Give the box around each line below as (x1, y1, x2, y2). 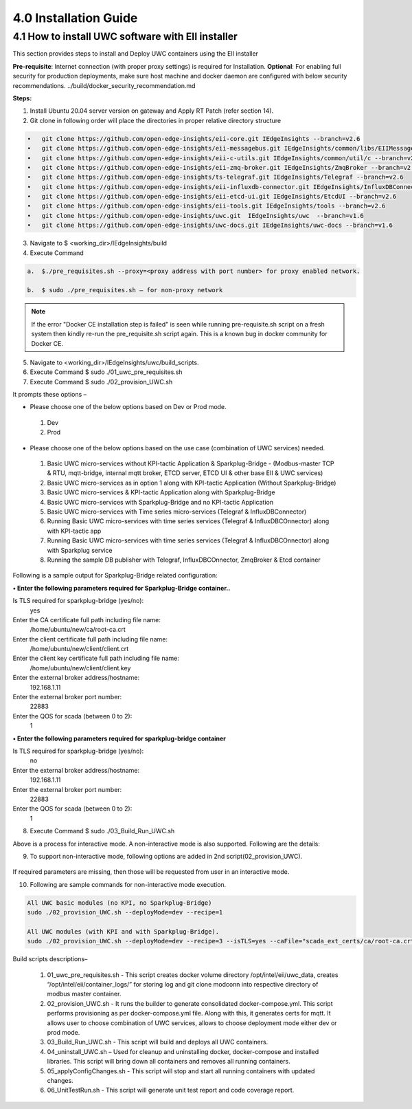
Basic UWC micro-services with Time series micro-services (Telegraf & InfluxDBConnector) (47, 507, 307, 516)
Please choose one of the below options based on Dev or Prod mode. (30, 403, 227, 411)
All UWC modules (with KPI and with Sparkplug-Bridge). (27, 927, 220, 935)
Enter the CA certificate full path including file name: (12, 615, 161, 624)
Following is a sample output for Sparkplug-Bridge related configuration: (12, 571, 218, 580)
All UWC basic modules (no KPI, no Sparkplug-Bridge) (27, 899, 212, 907)
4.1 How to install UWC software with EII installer (12, 30, 238, 43)
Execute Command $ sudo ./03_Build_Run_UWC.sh (30, 827, 175, 835)
